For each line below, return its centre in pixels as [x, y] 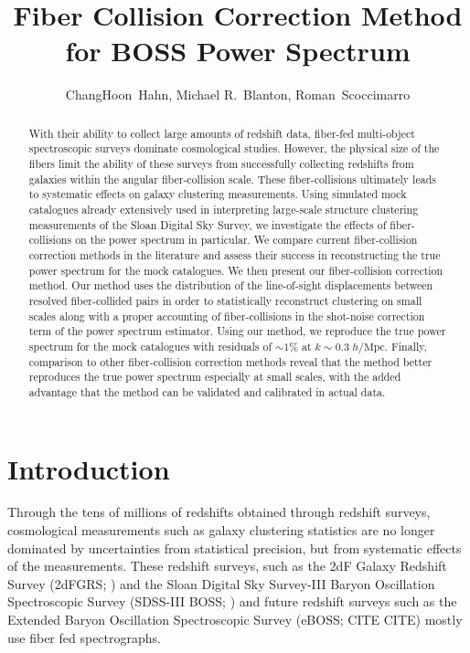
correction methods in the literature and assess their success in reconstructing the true [235, 254]
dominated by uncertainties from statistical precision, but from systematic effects [235, 548]
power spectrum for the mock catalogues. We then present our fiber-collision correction [236, 270]
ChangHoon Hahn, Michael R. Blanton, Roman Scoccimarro [238, 95]
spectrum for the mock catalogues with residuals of [150, 346]
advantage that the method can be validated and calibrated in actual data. [207, 391]
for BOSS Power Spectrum [238, 51]
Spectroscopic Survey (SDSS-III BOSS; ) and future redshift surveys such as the [232, 601]
